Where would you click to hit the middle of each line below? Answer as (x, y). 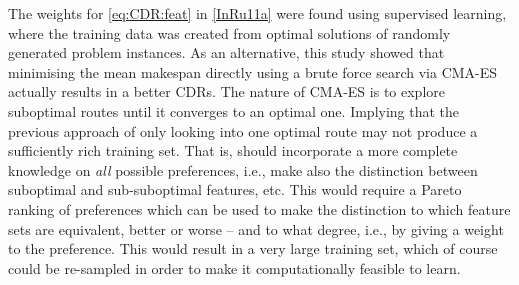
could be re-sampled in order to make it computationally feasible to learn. (234, 267)
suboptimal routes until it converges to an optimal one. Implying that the (234, 110)
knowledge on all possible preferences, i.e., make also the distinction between (243, 169)
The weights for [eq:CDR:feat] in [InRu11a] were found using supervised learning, (257, 13)
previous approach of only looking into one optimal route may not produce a (243, 130)
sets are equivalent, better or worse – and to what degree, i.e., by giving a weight (256, 228)
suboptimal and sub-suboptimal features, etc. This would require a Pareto (235, 189)
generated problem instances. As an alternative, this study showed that (226, 52)
